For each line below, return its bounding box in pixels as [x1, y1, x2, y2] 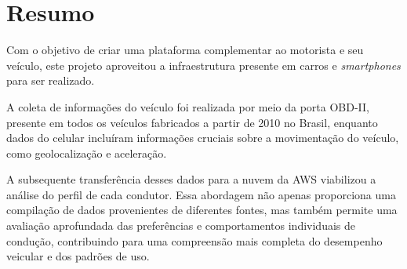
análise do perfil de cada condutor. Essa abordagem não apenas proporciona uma [6, 186, 396, 202]
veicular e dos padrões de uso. [6, 248, 150, 264]
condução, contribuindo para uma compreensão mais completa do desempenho [6, 232, 383, 249]
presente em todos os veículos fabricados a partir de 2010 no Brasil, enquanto [6, 114, 378, 130]
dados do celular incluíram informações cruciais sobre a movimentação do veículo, [6, 129, 399, 146]
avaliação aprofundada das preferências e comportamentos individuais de [6, 217, 355, 234]
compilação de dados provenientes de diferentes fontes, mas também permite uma [6, 202, 398, 218]
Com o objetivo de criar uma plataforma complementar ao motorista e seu [6, 42, 364, 58]
